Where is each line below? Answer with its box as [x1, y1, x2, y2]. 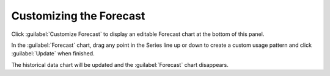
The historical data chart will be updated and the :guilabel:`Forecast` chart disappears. [11, 61, 229, 68]
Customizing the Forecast [11, 9, 145, 22]
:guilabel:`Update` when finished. [11, 50, 95, 57]
